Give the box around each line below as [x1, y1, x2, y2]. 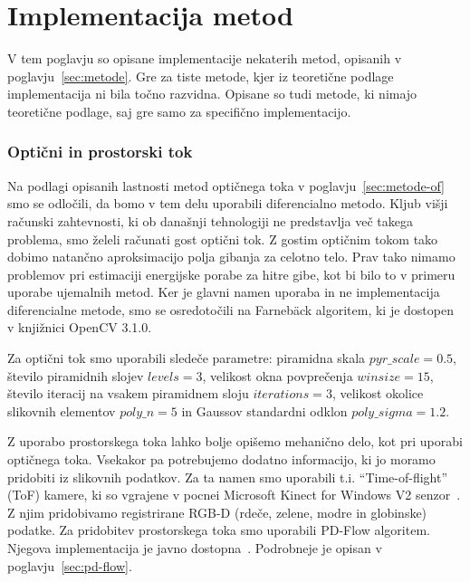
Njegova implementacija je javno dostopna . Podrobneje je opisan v [7, 539, 382, 557]
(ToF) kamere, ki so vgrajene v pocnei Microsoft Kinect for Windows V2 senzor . [7, 485, 461, 504]
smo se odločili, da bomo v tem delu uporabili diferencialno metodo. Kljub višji [7, 194, 448, 213]
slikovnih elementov [7, 401, 116, 420]
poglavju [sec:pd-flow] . [7, 556, 132, 575]
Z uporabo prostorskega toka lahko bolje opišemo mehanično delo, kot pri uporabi [7, 432, 463, 451]
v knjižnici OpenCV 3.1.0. [7, 318, 152, 337]
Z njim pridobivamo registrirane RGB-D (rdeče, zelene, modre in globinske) [7, 502, 427, 521]
